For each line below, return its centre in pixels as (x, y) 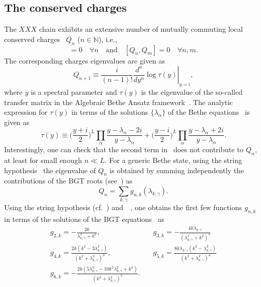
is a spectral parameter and (74, 91)
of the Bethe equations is (209, 112)
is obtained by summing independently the (177, 170)
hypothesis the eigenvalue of (50, 170)
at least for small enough (43, 160)
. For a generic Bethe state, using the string (173, 160)
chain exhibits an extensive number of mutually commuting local (141, 29)
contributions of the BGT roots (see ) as (68, 181)
